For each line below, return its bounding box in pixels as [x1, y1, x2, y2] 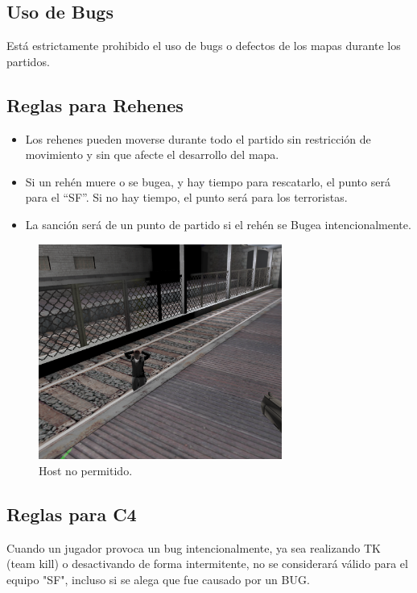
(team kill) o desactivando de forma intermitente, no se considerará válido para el [6, 555, 408, 572]
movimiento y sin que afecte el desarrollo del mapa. [25, 146, 279, 163]
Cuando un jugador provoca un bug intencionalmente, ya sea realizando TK [6, 539, 381, 556]
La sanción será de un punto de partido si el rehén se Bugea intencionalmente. [25, 215, 411, 232]
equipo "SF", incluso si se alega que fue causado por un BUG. [6, 571, 310, 588]
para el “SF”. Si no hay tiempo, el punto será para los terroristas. [25, 189, 348, 206]
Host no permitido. [39, 462, 133, 479]
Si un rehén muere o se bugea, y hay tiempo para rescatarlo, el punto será [25, 173, 390, 190]
